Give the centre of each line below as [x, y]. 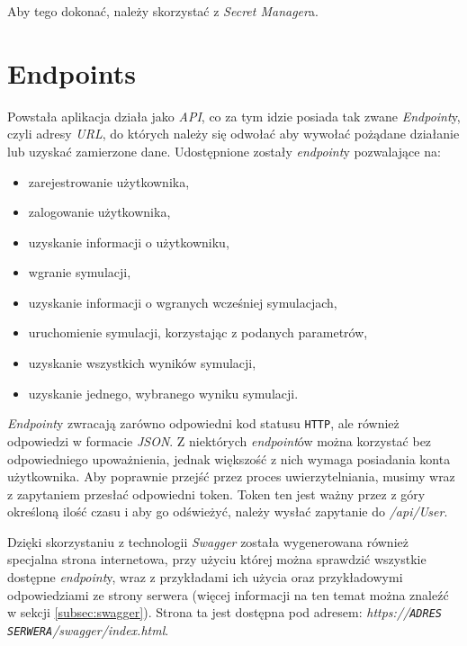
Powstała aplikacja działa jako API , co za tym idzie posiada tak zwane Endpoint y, [234, 116]
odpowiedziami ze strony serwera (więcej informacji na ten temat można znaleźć [228, 594]
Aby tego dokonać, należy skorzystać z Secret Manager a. [163, 11]
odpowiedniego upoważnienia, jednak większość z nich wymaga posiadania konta [229, 458]
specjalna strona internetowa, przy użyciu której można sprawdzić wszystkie [217, 559]
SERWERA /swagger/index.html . [88, 629]
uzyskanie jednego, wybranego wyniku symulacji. [163, 393]
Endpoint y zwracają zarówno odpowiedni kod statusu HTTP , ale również [203, 423]
